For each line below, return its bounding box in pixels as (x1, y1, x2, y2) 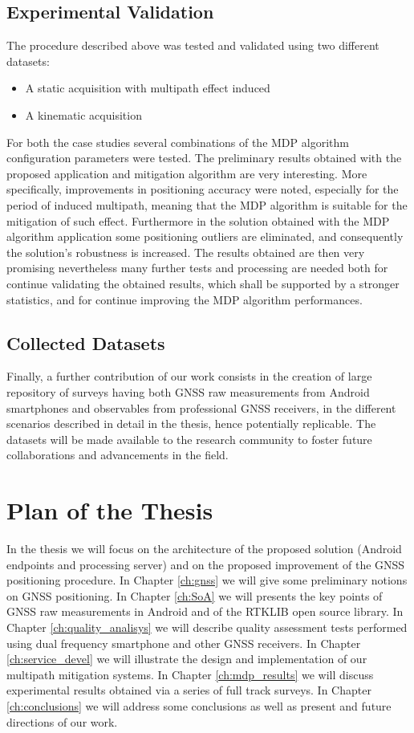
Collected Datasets (6, 330, 165, 355)
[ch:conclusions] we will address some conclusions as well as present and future (6, 697, 392, 714)
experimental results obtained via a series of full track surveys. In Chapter (6, 682, 371, 698)
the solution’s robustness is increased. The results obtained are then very (6, 243, 365, 260)
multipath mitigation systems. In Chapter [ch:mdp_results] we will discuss (6, 666, 374, 682)
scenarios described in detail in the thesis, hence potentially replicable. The (6, 415, 376, 432)
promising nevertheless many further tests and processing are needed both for (6, 259, 388, 276)
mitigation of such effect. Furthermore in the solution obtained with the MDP (6, 212, 390, 229)
